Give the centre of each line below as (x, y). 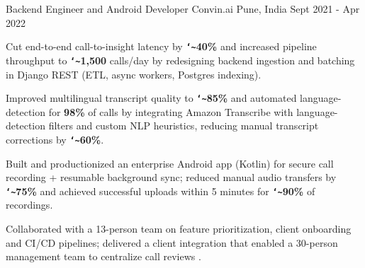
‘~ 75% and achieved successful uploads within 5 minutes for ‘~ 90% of (161, 191)
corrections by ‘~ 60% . (55, 139)
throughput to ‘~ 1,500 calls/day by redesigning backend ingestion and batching (180, 60)
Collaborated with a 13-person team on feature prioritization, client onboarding (179, 229)
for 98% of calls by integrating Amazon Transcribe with (171, 111)
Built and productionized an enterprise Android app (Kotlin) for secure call (170, 163)
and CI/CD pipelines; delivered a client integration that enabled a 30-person (172, 242)
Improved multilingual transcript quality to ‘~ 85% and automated (151, 98)
